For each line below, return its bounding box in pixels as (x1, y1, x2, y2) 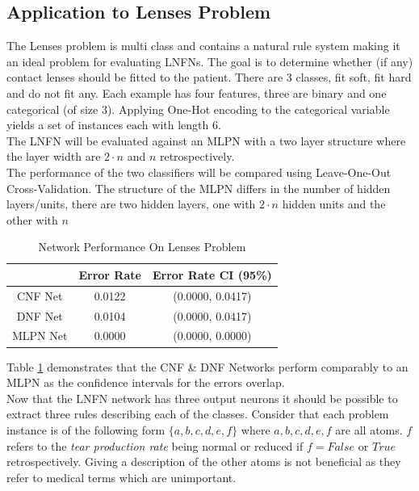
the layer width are (6, 148, 101, 165)
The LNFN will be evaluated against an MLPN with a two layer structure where (6, 132, 406, 149)
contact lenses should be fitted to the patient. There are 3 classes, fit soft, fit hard (6, 69, 412, 86)
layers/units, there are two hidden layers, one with (6, 195, 256, 212)
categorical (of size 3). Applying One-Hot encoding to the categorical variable (6, 100, 390, 117)
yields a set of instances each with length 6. (6, 116, 221, 133)
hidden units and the (282, 195, 386, 212)
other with (6, 211, 58, 228)
